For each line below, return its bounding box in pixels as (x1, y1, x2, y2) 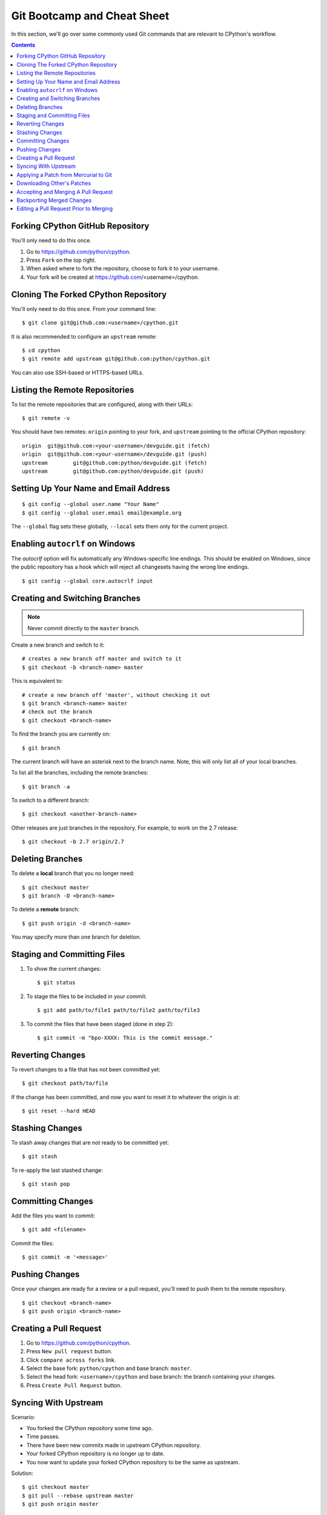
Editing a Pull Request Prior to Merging (16, 205, 113, 212)
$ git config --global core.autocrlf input (22, 578, 153, 584)
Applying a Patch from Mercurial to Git (16, 171, 112, 178)
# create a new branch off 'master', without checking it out (22, 691, 211, 698)
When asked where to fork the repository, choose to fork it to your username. (26, 265, 219, 272)
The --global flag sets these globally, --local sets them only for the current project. (11, 523, 229, 530)
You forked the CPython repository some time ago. (26, 1425, 153, 1432)
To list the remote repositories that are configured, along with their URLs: (11, 401, 193, 408)
